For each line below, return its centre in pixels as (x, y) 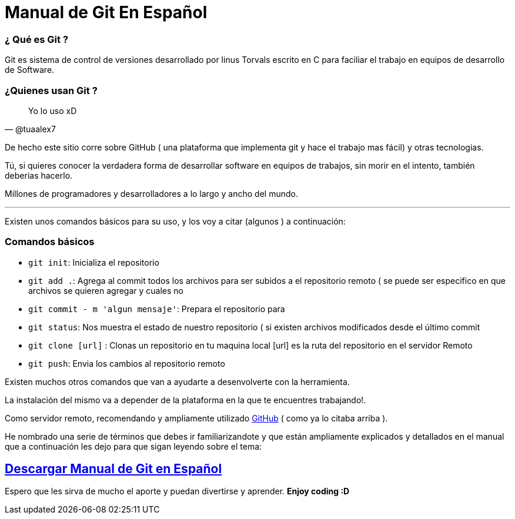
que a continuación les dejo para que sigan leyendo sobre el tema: (133, 446)
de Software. (30, 70)
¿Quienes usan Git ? (51, 90)
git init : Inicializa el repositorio (94, 262)
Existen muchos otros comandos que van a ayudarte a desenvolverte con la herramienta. (177, 381)
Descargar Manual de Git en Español (113, 469)
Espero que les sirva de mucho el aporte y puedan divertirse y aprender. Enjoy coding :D (177, 491)
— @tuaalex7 (30, 129)
